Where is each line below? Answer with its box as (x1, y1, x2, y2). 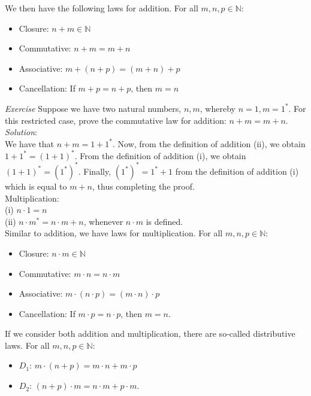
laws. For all (5, 339, 50, 351)
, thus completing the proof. (92, 179, 195, 192)
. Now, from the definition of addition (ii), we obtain (113, 137, 306, 150)
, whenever (83, 215, 123, 227)
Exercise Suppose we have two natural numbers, (5, 102, 182, 114)
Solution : (5, 126, 37, 138)
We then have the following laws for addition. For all (5, 2, 198, 14)
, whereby (200, 102, 235, 114)
